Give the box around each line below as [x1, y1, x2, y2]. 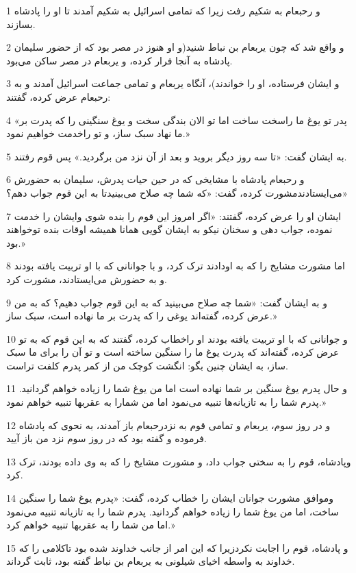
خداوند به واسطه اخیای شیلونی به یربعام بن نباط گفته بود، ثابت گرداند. [6, 554, 295, 568]
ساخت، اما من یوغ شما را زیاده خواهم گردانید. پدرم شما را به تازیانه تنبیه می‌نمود [6, 504, 339, 518]
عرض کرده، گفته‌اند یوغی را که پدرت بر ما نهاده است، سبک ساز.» [6, 308, 277, 323]
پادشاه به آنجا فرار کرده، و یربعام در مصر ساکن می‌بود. [6, 53, 233, 67]
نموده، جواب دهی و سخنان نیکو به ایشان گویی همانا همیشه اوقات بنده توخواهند [6, 222, 333, 236]
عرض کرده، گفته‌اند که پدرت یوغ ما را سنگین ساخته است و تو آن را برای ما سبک [6, 345, 340, 359]
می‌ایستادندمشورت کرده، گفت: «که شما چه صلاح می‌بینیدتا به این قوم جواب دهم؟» [6, 185, 348, 199]
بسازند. [6, 16, 36, 31]
